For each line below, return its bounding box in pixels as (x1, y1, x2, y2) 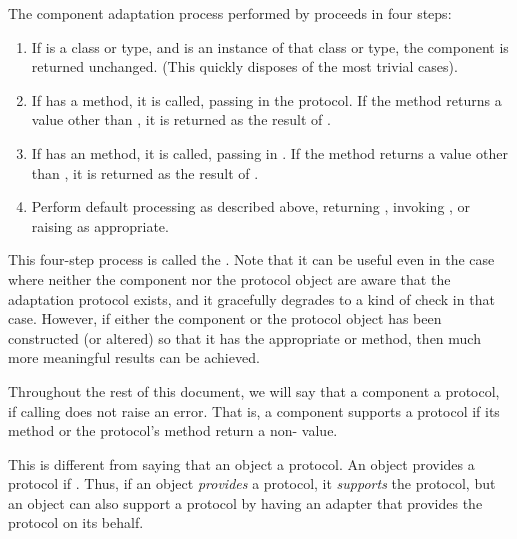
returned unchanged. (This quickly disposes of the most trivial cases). (31, 56, 458, 77)
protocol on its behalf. (8, 512, 144, 533)
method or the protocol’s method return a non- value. (8, 420, 338, 441)
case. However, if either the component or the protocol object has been (8, 308, 442, 329)
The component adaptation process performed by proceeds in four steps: (8, 3, 452, 23)
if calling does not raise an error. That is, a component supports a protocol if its (8, 400, 500, 421)
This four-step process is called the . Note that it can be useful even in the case (8, 249, 495, 270)
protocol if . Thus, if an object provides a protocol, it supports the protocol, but (8, 473, 496, 494)
